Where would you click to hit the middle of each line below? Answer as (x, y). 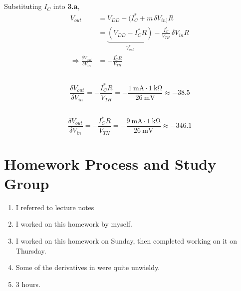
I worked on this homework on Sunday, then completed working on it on (126, 241)
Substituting (23, 6)
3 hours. (28, 284)
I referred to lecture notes (55, 207)
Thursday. (31, 250)
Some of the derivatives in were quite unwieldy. (88, 267)
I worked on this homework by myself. (74, 224)
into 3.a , (66, 6)
